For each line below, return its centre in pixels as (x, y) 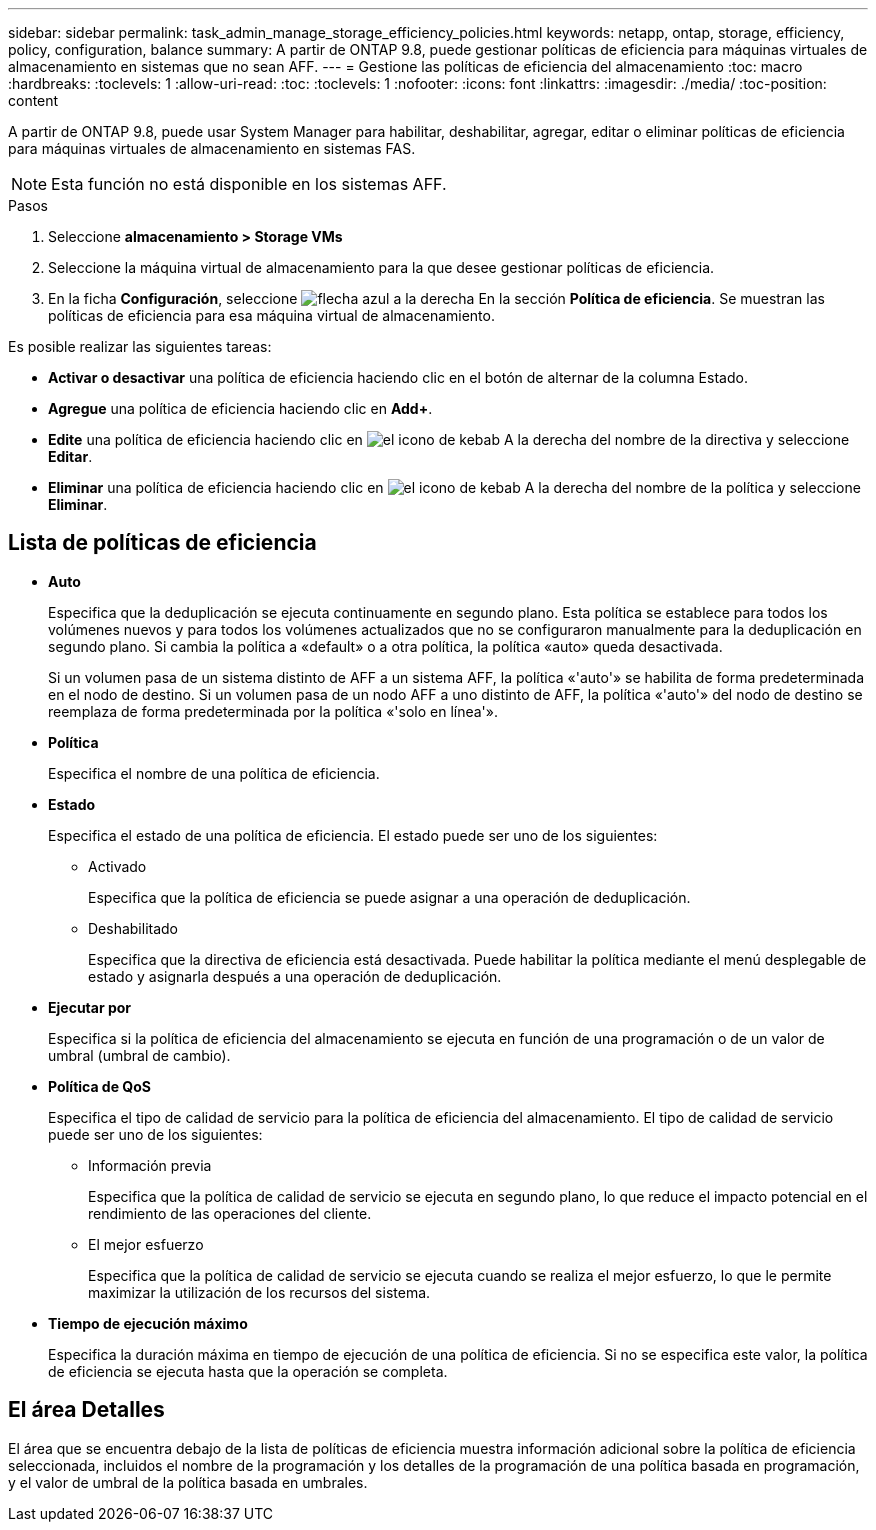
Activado (117, 866)
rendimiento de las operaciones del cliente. (230, 1213)
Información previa (150, 1165)
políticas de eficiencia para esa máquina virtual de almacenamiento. (271, 315)
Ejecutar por (90, 1007)
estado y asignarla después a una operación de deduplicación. (295, 976)
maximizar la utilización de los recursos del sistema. (259, 1292)
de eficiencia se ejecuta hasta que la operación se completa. (248, 1371)
